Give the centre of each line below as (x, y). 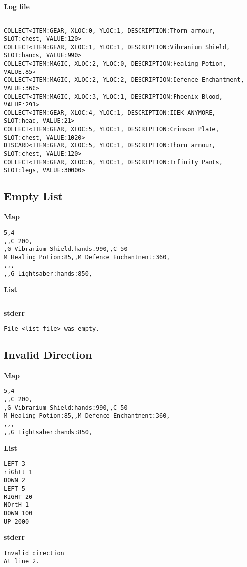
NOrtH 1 (17, 505)
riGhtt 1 (18, 472)
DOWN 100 (18, 513)
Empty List (34, 196)
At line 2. (22, 561)
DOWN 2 (15, 480)
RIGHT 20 (18, 497)
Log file (17, 6)
